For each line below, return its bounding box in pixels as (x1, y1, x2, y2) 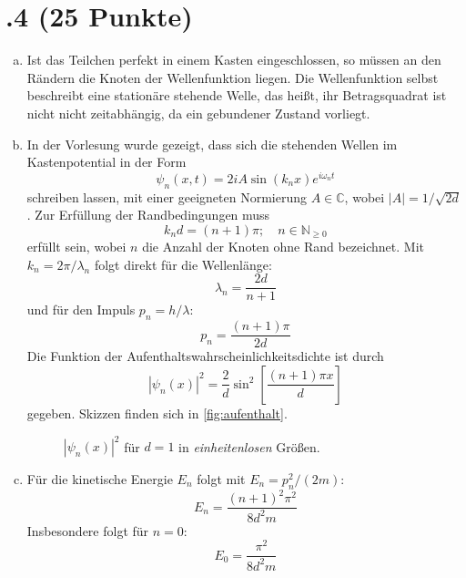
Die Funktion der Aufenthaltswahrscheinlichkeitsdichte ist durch (26, 346, 384, 366)
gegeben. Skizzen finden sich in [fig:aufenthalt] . (26, 403, 288, 422)
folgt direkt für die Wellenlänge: (94, 254, 272, 274)
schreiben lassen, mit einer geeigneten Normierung (26, 187, 307, 206)
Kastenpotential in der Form (26, 152, 187, 171)
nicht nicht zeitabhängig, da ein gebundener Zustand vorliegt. (26, 103, 370, 122)
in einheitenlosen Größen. (178, 437, 320, 455)
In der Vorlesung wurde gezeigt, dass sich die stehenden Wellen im (26, 134, 398, 153)
